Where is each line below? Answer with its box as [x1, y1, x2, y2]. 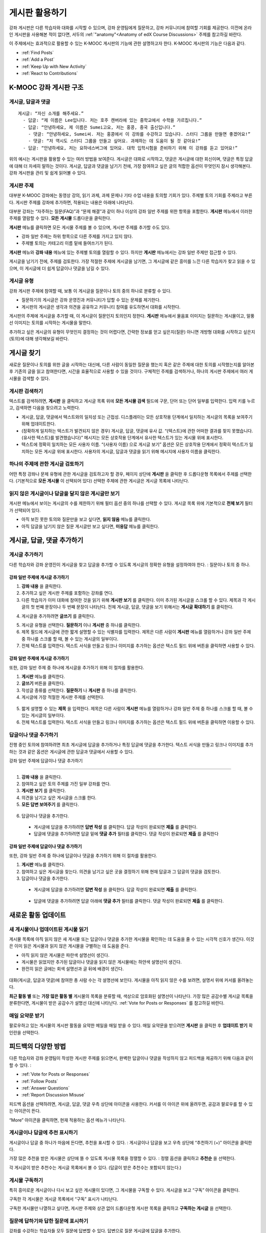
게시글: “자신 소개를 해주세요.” [18, 110, 84, 116]
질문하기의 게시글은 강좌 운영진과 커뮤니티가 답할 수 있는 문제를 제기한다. [21, 297, 161, 303]
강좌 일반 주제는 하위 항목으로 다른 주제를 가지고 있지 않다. [21, 233, 133, 239]
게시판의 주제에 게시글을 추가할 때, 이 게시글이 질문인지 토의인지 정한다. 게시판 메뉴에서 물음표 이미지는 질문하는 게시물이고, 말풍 [9, 313, 255, 319]
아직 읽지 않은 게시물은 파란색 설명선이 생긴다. [21, 952, 110, 958]
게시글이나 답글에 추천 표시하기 [9, 1129, 78, 1136]
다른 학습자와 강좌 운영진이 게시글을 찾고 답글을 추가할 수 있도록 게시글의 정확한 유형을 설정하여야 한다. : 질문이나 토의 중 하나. [9, 561, 251, 567]
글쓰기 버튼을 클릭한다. [21, 681, 65, 687]
